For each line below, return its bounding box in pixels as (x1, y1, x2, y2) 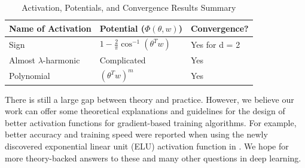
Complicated (99, 53, 146, 66)
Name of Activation (9, 22, 91, 34)
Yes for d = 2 (190, 38, 240, 50)
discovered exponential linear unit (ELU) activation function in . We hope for (5, 139, 289, 152)
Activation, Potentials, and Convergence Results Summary (22, 1, 236, 13)
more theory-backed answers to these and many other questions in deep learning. (5, 151, 301, 164)
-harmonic (42, 53, 80, 66)
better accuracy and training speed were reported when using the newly (5, 128, 268, 140)
